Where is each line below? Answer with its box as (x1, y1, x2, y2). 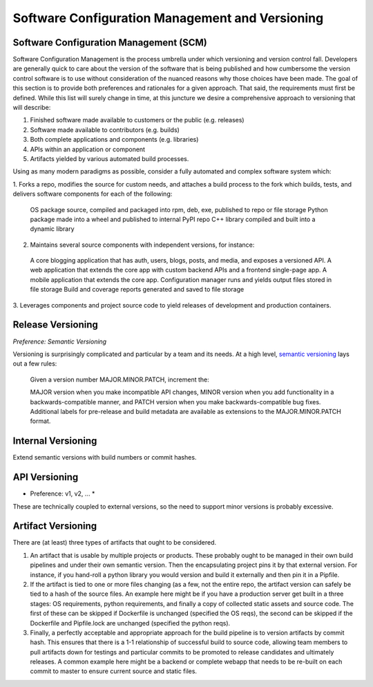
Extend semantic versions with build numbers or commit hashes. (12, 453, 197, 462)
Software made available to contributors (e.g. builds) (30, 125, 180, 134)
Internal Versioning (12, 435, 97, 447)
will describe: (12, 104, 51, 112)
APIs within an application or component (30, 145, 145, 153)
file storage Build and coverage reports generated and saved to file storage (30, 285, 245, 294)
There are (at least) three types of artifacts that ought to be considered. (12, 538, 217, 547)
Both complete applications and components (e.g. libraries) (30, 135, 199, 144)
